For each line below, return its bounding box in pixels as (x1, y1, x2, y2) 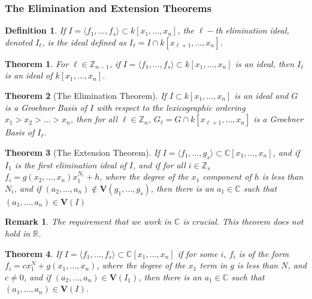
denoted (5, 35, 33, 48)
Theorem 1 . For (5, 57, 69, 70)
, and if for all (132, 158, 186, 171)
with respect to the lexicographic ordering (96, 101, 246, 113)
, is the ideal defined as (42, 35, 126, 48)
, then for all (70, 113, 117, 125)
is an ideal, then (235, 57, 295, 70)
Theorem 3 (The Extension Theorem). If (5, 146, 160, 158)
